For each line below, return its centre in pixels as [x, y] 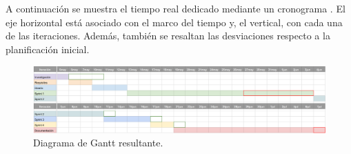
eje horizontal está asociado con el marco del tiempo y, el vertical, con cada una [174, 22]
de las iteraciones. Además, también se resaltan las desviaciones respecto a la [168, 36]
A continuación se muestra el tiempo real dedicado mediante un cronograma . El [175, 8]
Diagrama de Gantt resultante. [98, 143]
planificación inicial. [48, 49]
